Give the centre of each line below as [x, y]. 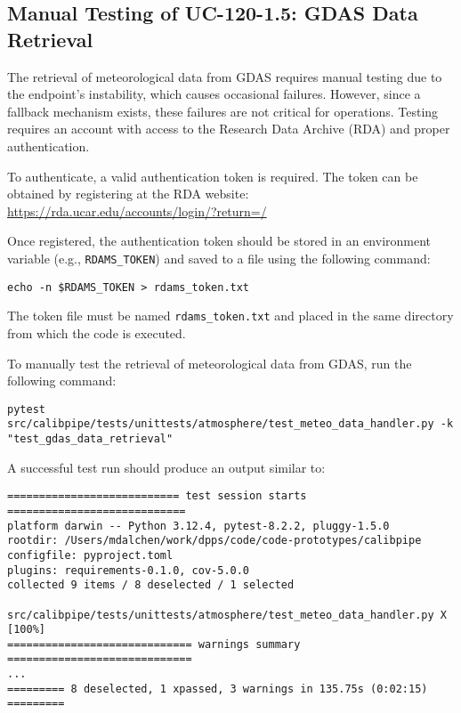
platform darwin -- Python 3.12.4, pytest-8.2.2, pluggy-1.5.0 [198, 526]
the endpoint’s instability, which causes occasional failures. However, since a [214, 94]
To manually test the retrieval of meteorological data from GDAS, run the [210, 363]
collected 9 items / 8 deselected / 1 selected [151, 585]
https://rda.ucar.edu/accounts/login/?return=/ [137, 211]
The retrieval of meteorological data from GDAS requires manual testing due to [225, 76]
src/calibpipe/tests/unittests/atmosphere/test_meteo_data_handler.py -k [230, 424]
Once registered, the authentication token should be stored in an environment [219, 241]
